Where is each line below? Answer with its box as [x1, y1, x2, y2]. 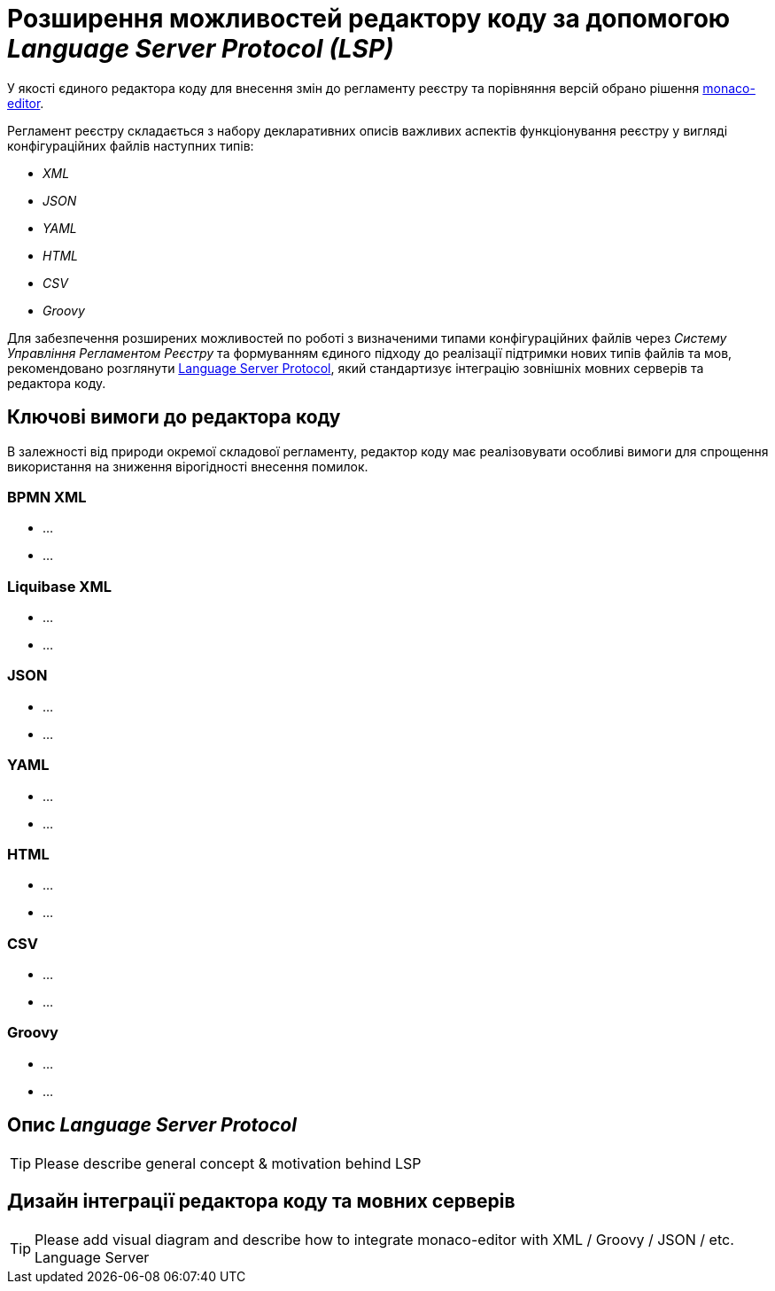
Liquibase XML [7, 577, 112, 595]
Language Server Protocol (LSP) [7, 34, 394, 64]
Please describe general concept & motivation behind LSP [35, 1154, 422, 1172]
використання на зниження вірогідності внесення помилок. [7, 458, 368, 474]
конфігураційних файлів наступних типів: [7, 137, 254, 153]
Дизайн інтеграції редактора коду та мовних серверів [7, 1190, 515, 1213]
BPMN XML [7, 487, 87, 506]
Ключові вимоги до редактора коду [7, 406, 341, 429]
